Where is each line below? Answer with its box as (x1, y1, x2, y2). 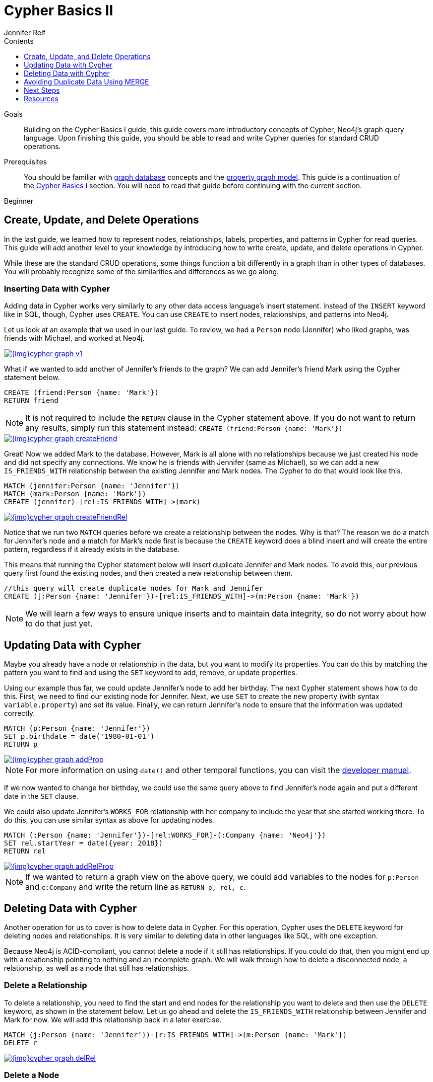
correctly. (4, 709, 35, 718)
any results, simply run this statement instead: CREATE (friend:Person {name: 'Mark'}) (25, 423, 343, 433)
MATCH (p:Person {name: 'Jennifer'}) (4, 724, 151, 733)
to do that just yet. (25, 618, 93, 629)
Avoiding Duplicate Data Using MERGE (24, 77, 149, 86)
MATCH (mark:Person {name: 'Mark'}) (4, 490, 146, 498)
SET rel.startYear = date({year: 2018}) (4, 839, 163, 848)
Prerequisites (4, 157, 47, 166)
